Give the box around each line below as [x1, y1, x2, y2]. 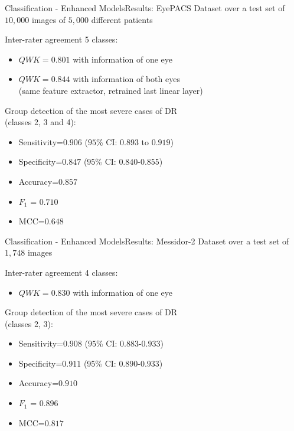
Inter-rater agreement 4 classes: [5, 266, 118, 278]
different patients [91, 13, 153, 25]
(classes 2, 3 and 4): [5, 116, 76, 128]
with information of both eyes [73, 73, 180, 85]
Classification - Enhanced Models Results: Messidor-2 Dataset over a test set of [5, 234, 289, 247]
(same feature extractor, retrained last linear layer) [18, 84, 203, 96]
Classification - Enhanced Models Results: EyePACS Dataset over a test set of [5, 2, 285, 14]
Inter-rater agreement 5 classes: [5, 33, 118, 45]
